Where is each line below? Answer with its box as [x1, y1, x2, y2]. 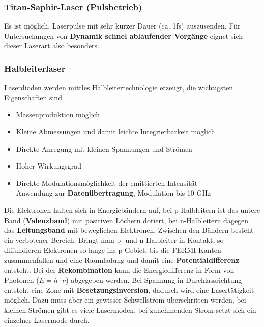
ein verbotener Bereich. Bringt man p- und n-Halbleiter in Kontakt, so [4, 234, 224, 245]
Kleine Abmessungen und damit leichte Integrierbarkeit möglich [16, 126, 215, 137]
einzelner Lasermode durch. [4, 314, 90, 325]
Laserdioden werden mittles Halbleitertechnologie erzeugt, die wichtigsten [4, 82, 233, 93]
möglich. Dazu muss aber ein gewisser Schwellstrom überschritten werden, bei [4, 294, 246, 305]
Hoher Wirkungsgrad [16, 160, 81, 171]
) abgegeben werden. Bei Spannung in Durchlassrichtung [66, 275, 242, 285]
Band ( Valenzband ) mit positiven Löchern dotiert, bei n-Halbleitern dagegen [4, 214, 249, 225]
